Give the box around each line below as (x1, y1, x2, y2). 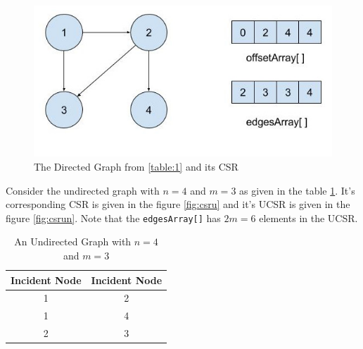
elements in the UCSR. (259, 210, 358, 225)
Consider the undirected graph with (6, 183, 160, 197)
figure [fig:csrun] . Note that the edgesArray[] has (6, 210, 221, 225)
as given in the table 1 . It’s (239, 183, 355, 197)
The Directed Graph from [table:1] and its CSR (34, 159, 238, 173)
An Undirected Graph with (14, 234, 132, 249)
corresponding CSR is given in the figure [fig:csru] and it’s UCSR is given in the (6, 197, 350, 212)
